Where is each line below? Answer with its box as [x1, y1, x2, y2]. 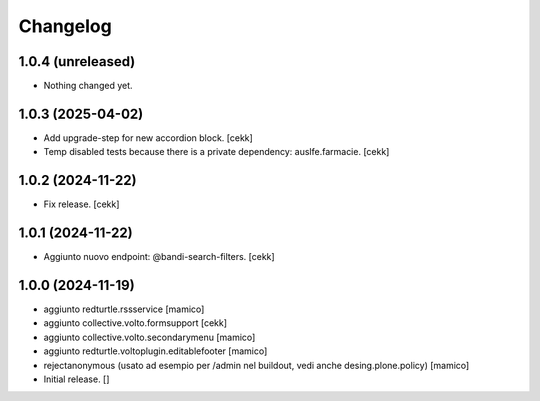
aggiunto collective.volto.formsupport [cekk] [43, 317, 228, 329]
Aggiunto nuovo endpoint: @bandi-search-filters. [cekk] [43, 251, 275, 263]
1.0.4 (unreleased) [18, 53, 136, 70]
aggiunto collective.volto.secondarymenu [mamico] [43, 331, 256, 343]
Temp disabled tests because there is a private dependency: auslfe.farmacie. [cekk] [43, 146, 390, 158]
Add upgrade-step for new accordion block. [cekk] [43, 131, 254, 144]
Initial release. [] [43, 373, 110, 385]
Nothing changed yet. [43, 80, 134, 92]
